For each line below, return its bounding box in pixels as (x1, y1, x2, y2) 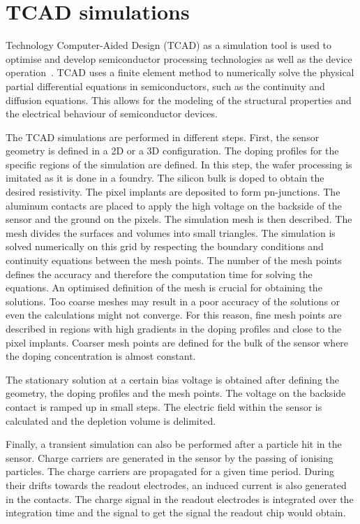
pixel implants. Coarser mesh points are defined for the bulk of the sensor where (6, 335, 349, 349)
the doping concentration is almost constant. (6, 349, 196, 363)
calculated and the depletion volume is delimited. (6, 413, 216, 428)
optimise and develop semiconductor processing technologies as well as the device (6, 51, 352, 66)
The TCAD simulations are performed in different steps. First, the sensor (6, 129, 320, 144)
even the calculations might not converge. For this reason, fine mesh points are (6, 307, 342, 322)
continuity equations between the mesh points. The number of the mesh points (6, 253, 342, 268)
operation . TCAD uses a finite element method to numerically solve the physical (6, 65, 354, 80)
